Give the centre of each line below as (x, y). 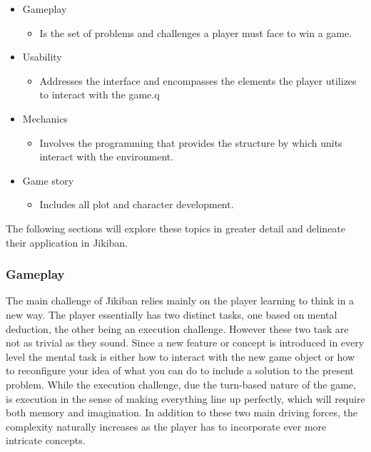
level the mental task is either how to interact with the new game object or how (181, 356)
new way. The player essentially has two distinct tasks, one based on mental (172, 314)
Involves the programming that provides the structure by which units (191, 142)
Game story (48, 180)
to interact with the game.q (100, 94)
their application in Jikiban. (67, 242)
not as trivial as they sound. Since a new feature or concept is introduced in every (185, 343)
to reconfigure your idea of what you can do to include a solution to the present (180, 370)
